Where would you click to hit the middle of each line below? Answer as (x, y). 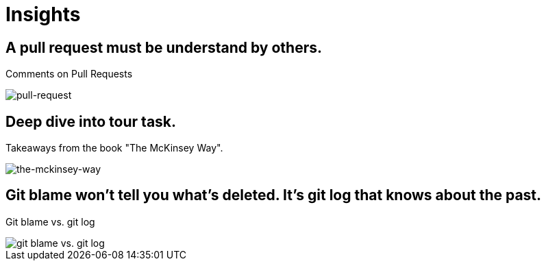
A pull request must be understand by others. (164, 47)
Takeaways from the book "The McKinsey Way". (114, 148)
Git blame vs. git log (50, 221)
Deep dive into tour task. (91, 121)
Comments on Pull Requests (69, 74)
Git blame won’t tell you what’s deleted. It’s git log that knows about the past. (274, 195)
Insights (43, 14)
